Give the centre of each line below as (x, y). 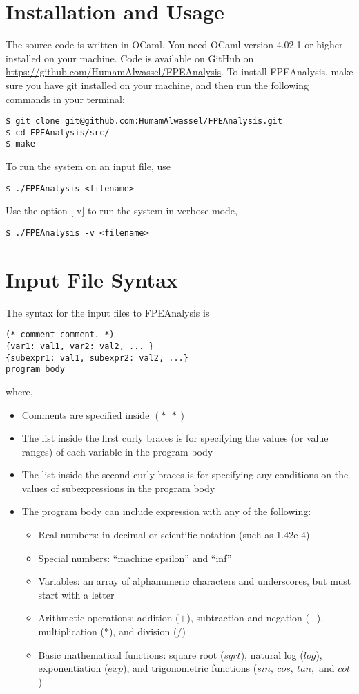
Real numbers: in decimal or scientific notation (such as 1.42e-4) (174, 535)
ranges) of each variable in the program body (117, 451)
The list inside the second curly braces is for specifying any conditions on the (185, 475)
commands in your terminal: (65, 99)
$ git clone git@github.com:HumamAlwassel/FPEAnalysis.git (144, 121)
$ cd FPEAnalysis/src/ (58, 132)
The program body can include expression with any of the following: (166, 511)
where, (19, 391)
